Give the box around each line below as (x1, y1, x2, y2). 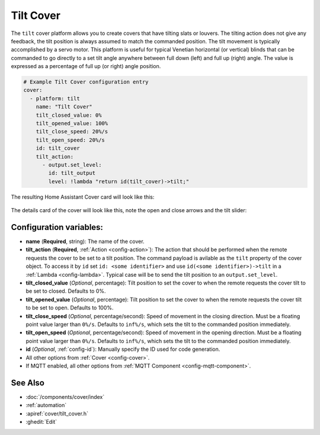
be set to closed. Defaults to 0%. (25, 287, 106, 295)
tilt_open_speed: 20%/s (36, 136, 105, 143)
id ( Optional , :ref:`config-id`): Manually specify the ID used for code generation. (25, 346, 220, 353)
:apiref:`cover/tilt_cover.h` (25, 410, 89, 417)
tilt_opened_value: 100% (36, 120, 108, 127)
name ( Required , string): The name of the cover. (25, 238, 145, 245)
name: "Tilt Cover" (36, 104, 93, 110)
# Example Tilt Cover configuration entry (23, 79, 149, 85)
